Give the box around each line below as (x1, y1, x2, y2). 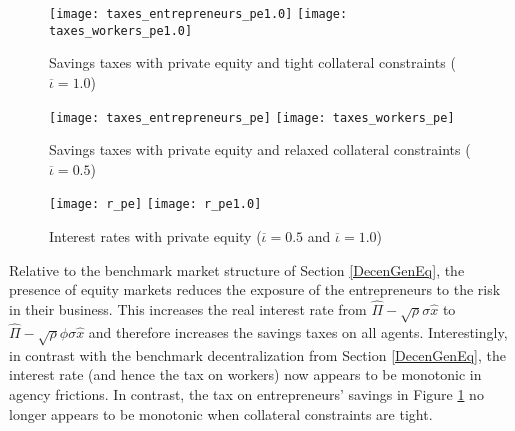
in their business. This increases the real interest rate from (9, 299, 367, 319)
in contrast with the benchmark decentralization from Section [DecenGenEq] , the (9, 344, 506, 365)
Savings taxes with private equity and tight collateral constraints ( (49, 52, 456, 73)
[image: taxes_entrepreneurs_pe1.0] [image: (49, 7, 348, 21)
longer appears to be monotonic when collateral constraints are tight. (9, 403, 433, 424)
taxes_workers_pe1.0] (49, 23, 193, 38)
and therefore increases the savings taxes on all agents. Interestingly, (88, 321, 508, 342)
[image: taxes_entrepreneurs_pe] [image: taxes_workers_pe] (49, 110, 455, 125)
